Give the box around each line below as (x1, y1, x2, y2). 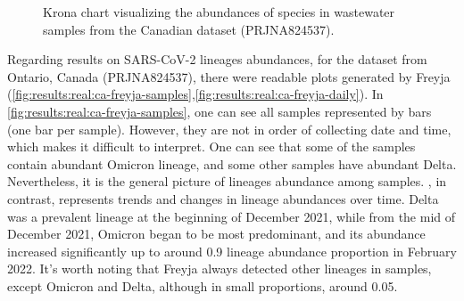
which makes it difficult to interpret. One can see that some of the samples (7, 137, 416, 156)
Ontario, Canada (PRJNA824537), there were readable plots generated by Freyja (7, 67, 451, 85)
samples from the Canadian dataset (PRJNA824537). (43, 20, 335, 38)
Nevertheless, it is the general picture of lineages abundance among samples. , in (7, 172, 447, 191)
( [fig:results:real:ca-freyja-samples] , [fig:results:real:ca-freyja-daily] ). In (7, 85, 384, 103)
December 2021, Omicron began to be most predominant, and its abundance (7, 224, 426, 243)
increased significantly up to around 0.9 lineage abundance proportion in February (7, 241, 457, 260)
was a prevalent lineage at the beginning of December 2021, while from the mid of (7, 207, 456, 225)
